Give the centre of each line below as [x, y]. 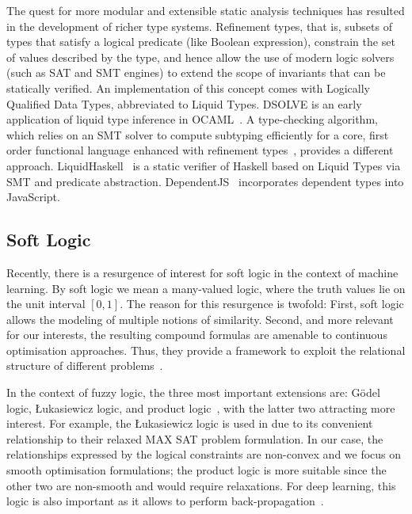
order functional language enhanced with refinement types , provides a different [200, 150]
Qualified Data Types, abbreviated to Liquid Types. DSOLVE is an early [184, 103]
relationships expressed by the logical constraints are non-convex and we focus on [204, 454]
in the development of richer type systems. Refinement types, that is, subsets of [199, 26]
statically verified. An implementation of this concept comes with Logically [188, 88]
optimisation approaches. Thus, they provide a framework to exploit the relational [206, 350]
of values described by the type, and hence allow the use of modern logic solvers [200, 57]
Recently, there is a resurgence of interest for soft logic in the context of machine [202, 272]
